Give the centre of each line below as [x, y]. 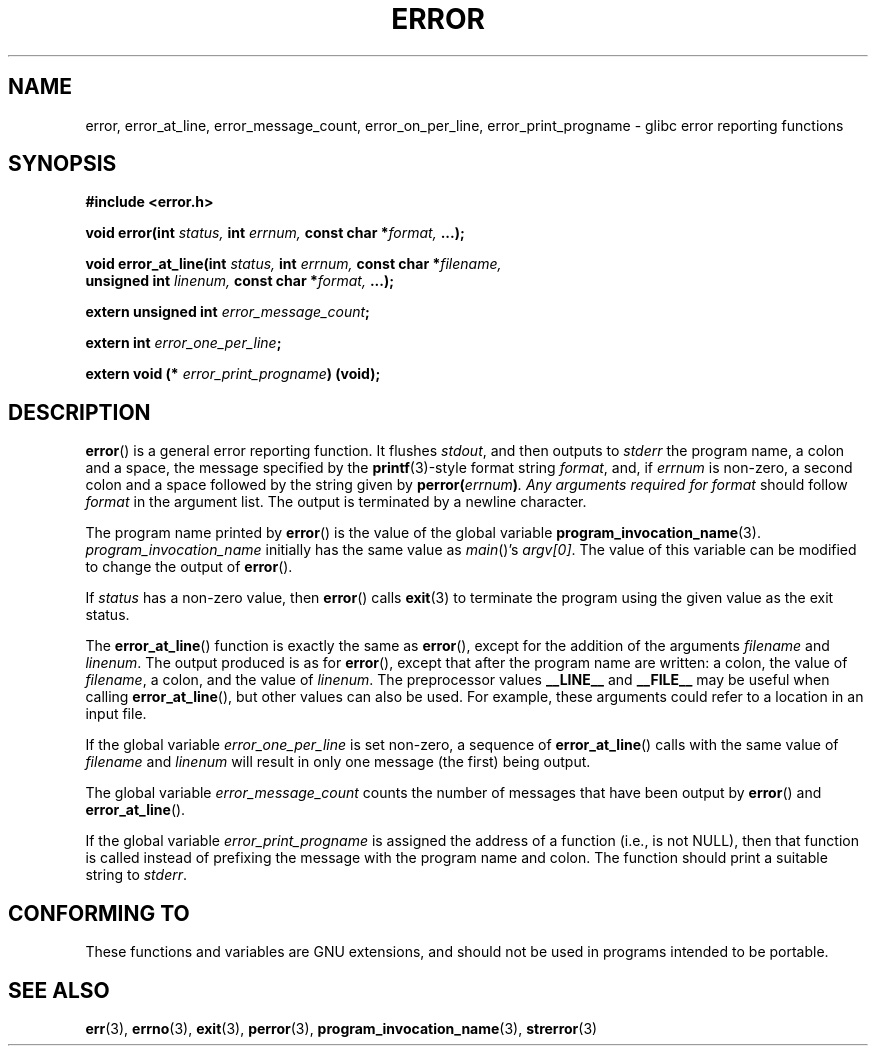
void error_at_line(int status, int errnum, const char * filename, [293, 264]
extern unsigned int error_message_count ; [227, 312]
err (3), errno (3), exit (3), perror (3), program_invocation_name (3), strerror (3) [341, 1028]
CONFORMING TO [99, 913]
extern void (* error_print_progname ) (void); [233, 374]
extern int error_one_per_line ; [183, 343]
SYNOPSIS [62, 164]
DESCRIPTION [79, 412]
